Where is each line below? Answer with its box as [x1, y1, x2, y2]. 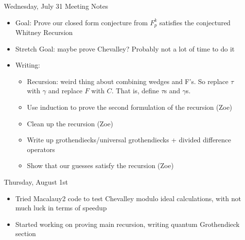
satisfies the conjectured [159, 17, 231, 27]
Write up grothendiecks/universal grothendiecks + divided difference [27, 135, 231, 145]
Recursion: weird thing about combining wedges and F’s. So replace [27, 76, 228, 86]
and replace [48, 86, 83, 96]
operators [27, 144, 55, 154]
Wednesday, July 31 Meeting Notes [4, 1, 108, 11]
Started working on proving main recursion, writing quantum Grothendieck [15, 219, 240, 229]
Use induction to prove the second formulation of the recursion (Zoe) [27, 102, 232, 112]
